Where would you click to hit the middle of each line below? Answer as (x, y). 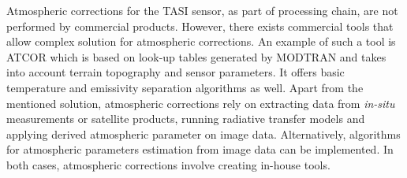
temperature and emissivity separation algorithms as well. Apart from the (185, 87)
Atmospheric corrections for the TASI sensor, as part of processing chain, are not (202, 10)
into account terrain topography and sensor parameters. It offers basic (175, 72)
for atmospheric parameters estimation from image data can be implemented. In (200, 149)
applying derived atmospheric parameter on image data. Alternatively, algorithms (203, 133)
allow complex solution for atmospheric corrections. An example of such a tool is (201, 41)
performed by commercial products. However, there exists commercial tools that (200, 26)
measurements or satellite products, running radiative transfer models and (186, 119)
